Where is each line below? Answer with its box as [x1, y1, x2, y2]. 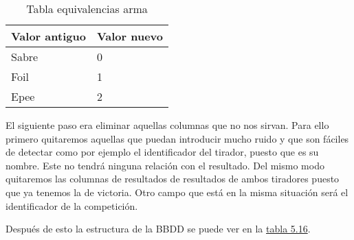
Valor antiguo [11, 28, 86, 44]
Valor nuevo [96, 28, 163, 44]
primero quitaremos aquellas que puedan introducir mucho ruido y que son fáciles [5, 131, 349, 145]
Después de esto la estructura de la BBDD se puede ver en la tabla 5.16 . [5, 221, 311, 236]
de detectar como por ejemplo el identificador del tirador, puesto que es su [5, 145, 319, 159]
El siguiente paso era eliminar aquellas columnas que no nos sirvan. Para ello [5, 118, 329, 132]
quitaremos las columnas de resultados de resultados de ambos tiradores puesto [5, 171, 340, 186]
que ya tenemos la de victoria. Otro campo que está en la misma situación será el [5, 184, 349, 199]
